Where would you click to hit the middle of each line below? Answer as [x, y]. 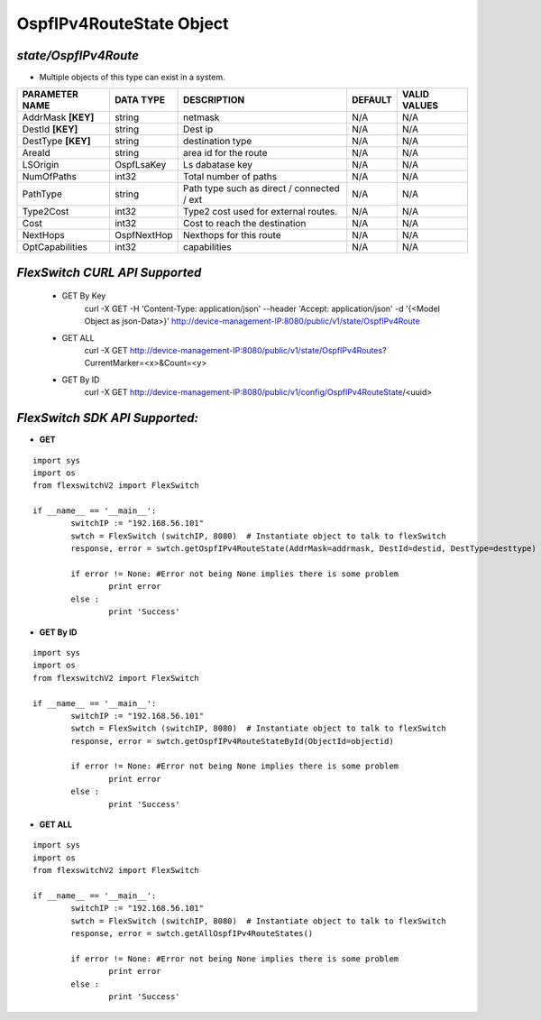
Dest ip [198, 129]
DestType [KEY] [56, 142]
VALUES [420, 106]
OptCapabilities [55, 247]
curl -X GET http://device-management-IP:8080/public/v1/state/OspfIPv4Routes [234, 351]
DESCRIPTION [214, 100]
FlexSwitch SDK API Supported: [107, 418]
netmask [202, 117]
